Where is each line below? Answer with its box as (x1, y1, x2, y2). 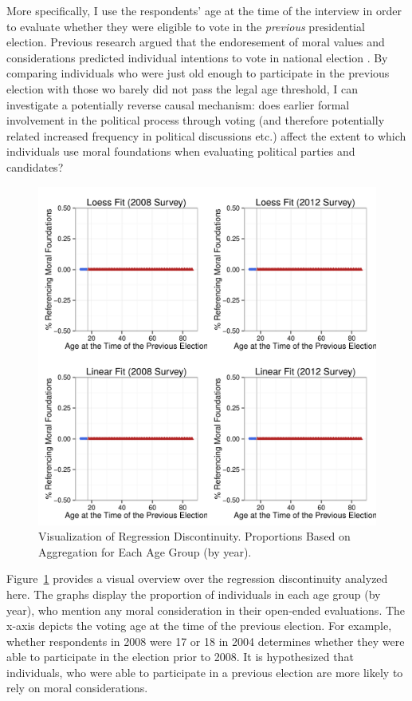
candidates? (6, 158, 64, 175)
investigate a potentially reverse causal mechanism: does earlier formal (6, 96, 350, 113)
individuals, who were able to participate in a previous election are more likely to (6, 663, 403, 680)
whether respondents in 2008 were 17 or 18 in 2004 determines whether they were (6, 632, 405, 649)
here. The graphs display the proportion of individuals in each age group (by (6, 585, 381, 602)
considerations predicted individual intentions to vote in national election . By (6, 49, 388, 65)
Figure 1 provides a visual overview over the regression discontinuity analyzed (6, 570, 388, 587)
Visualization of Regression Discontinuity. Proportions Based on (38, 528, 351, 545)
